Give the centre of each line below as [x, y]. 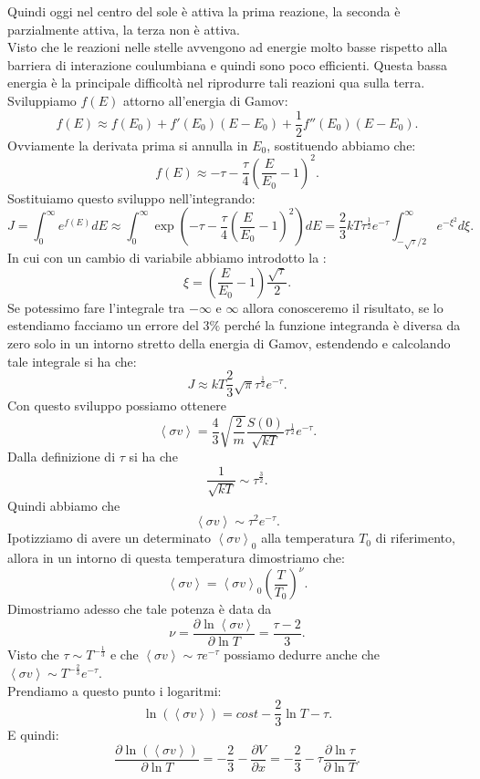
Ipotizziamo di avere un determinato [109, 538]
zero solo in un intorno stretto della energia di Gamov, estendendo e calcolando [229, 343]
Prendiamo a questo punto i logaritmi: [115, 690]
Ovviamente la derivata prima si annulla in [128, 145]
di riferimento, [415, 538]
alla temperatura [308, 538]
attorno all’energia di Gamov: [205, 100]
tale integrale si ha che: [72, 361]
